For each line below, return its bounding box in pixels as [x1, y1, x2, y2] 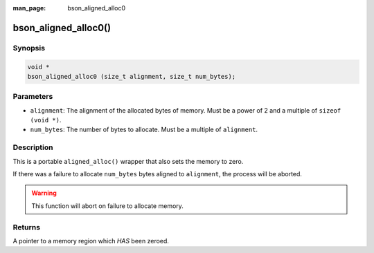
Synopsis [12, 43, 45, 53]
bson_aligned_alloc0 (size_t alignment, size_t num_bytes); [27, 73, 236, 80]
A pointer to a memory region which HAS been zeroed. [12, 236, 170, 245]
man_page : [12, 4, 46, 12]
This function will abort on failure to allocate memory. [31, 201, 184, 210]
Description [12, 142, 53, 152]
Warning [31, 189, 57, 197]
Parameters [12, 92, 53, 102]
